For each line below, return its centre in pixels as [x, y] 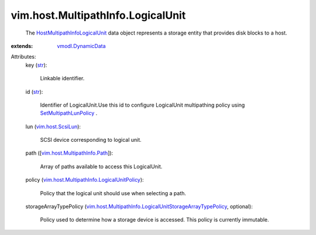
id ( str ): [34, 91]
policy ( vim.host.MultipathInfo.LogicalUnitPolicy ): [85, 180]
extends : [22, 46]
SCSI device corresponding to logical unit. [91, 140]
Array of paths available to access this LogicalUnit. [101, 166]
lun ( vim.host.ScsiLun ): [53, 127]
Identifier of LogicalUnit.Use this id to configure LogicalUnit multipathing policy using [142, 105]
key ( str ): [36, 65]
